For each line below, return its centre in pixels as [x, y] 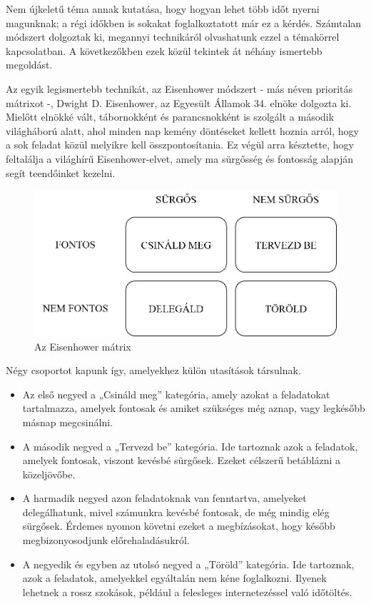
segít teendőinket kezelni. [61, 172]
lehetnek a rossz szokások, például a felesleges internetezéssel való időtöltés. [187, 592]
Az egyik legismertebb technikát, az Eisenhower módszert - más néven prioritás [179, 88]
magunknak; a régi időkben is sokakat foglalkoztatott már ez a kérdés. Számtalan [184, 22]
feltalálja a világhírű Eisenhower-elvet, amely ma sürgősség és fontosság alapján [179, 158]
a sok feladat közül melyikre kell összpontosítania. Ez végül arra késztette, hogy [180, 145]
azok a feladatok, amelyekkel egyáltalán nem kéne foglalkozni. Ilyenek [174, 578]
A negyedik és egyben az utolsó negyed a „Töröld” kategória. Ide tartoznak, [188, 564]
